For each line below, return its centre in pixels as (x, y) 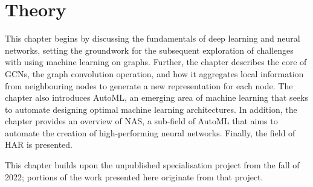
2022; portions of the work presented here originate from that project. (134, 176)
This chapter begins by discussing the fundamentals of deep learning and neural (153, 38)
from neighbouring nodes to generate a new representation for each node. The (149, 85)
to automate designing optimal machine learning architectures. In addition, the (151, 109)
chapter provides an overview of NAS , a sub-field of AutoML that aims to (141, 121)
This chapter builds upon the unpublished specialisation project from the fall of (152, 165)
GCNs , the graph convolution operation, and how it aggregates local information (154, 73)
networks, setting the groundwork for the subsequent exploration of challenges (149, 50)
